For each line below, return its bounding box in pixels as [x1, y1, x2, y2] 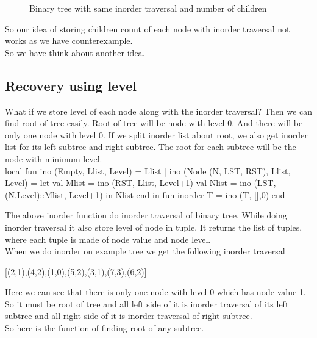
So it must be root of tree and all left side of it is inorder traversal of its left [5, 297, 289, 310]
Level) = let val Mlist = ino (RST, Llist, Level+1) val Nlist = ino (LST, [5, 176, 276, 189]
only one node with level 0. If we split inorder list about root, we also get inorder [5, 128, 308, 141]
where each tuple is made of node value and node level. [5, 232, 211, 245]
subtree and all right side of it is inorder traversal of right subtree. [5, 309, 252, 322]
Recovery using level [5, 76, 137, 95]
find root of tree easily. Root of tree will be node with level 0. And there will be [5, 117, 303, 129]
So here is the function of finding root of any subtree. [5, 322, 204, 334]
